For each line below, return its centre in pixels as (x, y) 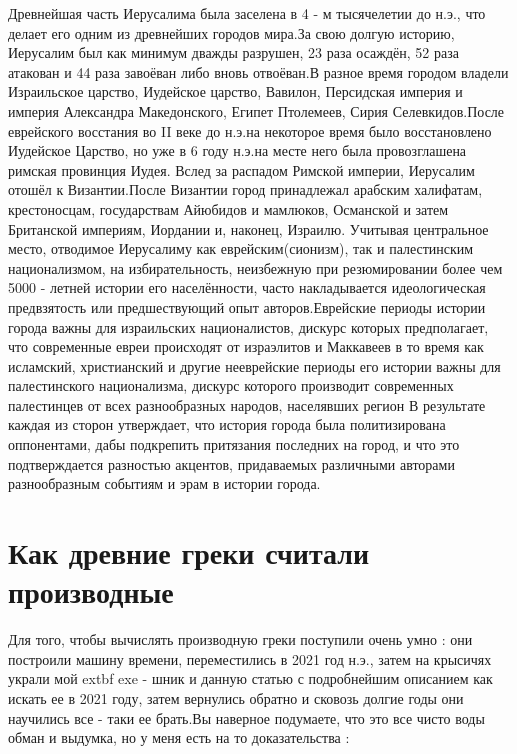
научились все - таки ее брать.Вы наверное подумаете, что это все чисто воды (246, 717)
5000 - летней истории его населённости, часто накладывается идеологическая (247, 287)
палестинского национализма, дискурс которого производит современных (231, 385)
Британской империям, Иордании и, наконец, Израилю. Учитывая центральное (248, 228)
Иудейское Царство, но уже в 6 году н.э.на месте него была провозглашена (237, 150)
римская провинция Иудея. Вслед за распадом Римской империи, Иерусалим (241, 169)
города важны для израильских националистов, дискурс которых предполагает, (248, 326)
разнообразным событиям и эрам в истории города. (164, 483)
